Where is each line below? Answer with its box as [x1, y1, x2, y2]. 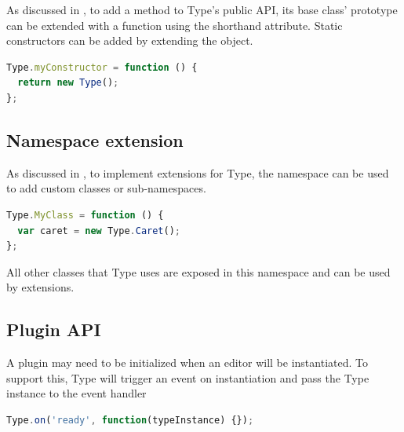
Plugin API [6, 317, 101, 342]
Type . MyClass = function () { [6, 209, 164, 221]
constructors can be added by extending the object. [6, 32, 253, 49]
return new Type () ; [17, 77, 119, 89]
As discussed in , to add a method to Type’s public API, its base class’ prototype [6, 2, 398, 17]
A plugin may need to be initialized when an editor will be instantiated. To [6, 354, 368, 371]
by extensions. [6, 279, 75, 295]
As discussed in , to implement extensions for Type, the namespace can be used [6, 164, 389, 181]
